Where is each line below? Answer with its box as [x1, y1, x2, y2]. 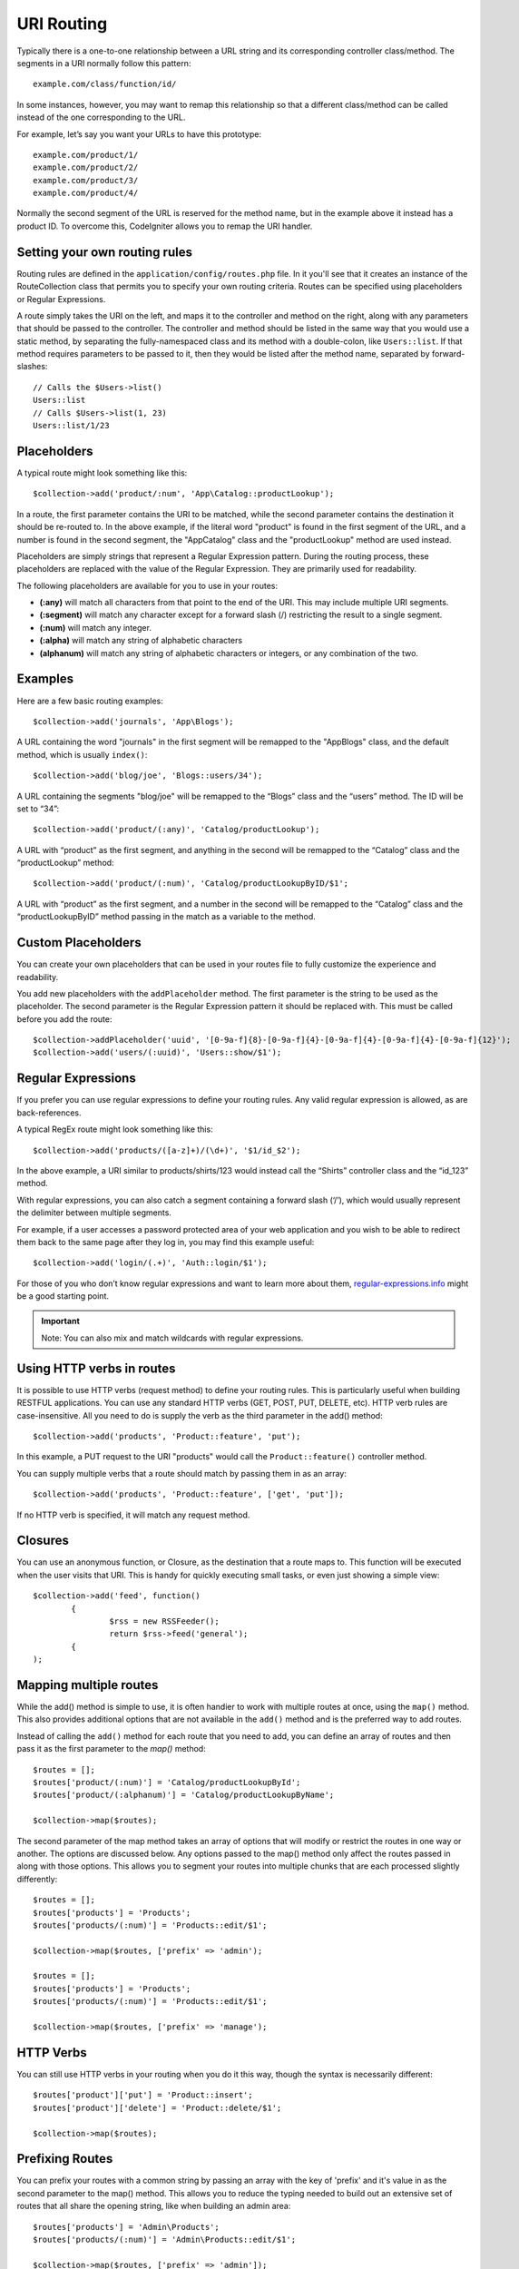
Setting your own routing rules [16, 244, 192, 260]
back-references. [16, 1107, 82, 1118]
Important [41, 1316, 81, 1327]
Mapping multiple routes [16, 1677, 159, 1693]
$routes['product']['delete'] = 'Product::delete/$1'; [33, 2102, 282, 2113]
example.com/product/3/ [33, 175, 139, 185]
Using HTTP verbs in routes [16, 1360, 176, 1376]
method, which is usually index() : [16, 749, 148, 760]
